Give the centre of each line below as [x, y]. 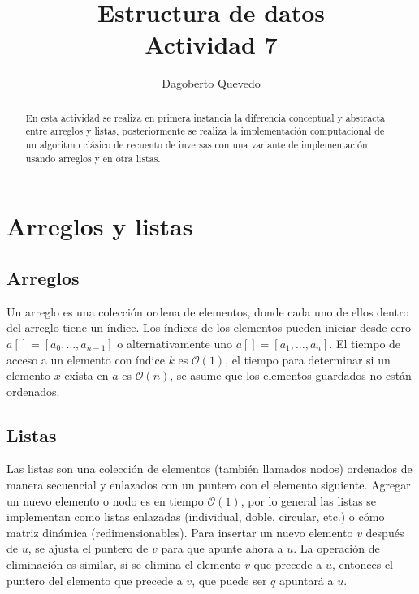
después [385, 532]
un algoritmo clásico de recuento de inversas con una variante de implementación [197, 145]
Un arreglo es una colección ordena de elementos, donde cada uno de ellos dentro [208, 311]
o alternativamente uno [175, 343]
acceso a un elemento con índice [86, 359]
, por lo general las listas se [309, 500]
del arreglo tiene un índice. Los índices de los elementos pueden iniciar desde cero [209, 327]
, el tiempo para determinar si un [308, 359]
